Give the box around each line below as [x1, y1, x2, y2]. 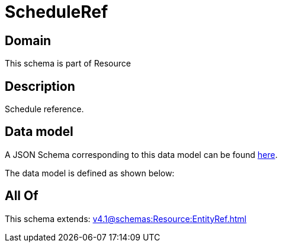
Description [5, 78, 75, 94]
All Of [5, 188, 39, 204]
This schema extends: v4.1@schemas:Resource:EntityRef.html [5, 213, 246, 224]
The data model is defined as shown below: [5, 167, 175, 178]
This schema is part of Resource [5, 58, 131, 69]
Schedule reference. [5, 104, 84, 115]
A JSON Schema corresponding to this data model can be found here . [5, 149, 278, 160]
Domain [5, 33, 52, 48]
